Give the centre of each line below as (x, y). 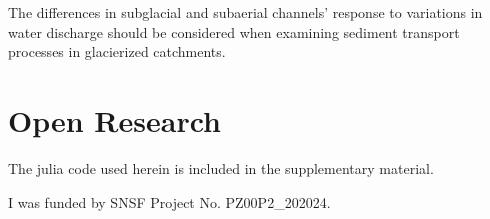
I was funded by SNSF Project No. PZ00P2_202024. (169, 201)
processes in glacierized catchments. (117, 51)
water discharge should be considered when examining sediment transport (234, 31)
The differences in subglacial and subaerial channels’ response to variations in (245, 12)
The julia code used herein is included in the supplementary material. (221, 167)
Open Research (114, 119)
